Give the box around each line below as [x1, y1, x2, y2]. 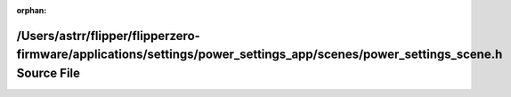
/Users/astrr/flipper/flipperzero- [16, 28, 200, 44]
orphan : [16, 5, 47, 15]
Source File [16, 66, 80, 80]
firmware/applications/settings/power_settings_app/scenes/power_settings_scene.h [16, 47, 503, 62]
